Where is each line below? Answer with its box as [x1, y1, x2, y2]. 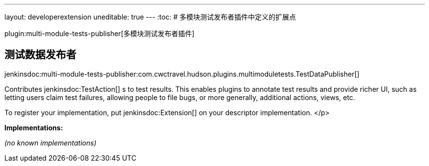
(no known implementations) [4, 138, 97, 147]
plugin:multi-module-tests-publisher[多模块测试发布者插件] [4, 29, 195, 38]
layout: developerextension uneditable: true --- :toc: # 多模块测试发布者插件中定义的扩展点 [4, 13, 296, 21]
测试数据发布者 [4, 48, 76, 61]
